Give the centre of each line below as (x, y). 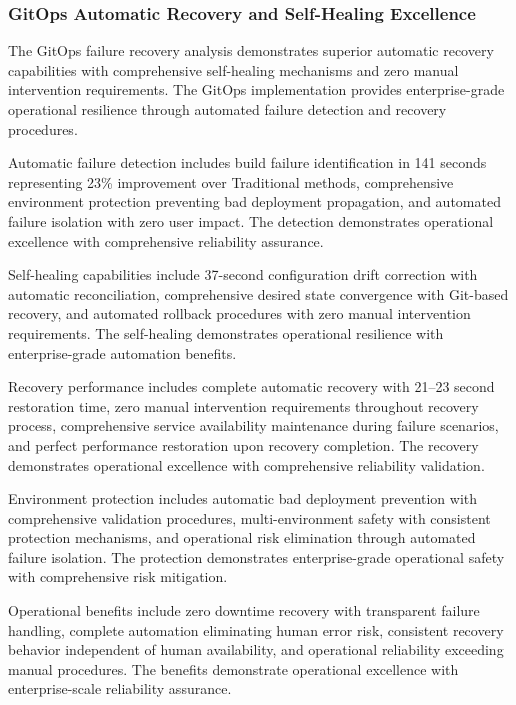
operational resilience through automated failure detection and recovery (227, 109)
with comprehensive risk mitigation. (118, 576)
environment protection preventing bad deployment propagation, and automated (254, 201)
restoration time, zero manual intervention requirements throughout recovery (243, 405)
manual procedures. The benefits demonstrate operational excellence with (233, 668)
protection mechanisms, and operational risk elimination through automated (242, 537)
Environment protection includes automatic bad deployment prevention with (243, 498)
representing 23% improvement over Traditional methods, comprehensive (231, 181)
